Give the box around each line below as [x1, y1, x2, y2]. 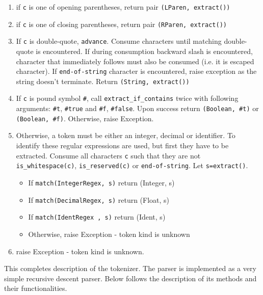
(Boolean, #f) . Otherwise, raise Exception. [16, 113, 154, 123]
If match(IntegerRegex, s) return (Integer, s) [28, 177, 175, 187]
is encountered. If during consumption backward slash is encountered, [36, 45, 253, 56]
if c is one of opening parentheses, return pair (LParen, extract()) [16, 2, 230, 12]
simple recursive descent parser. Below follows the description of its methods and [4, 273, 257, 283]
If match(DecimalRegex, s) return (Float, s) [28, 194, 170, 205]
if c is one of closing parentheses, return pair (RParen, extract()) [16, 18, 227, 29]
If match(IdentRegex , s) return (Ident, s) [28, 211, 166, 222]
